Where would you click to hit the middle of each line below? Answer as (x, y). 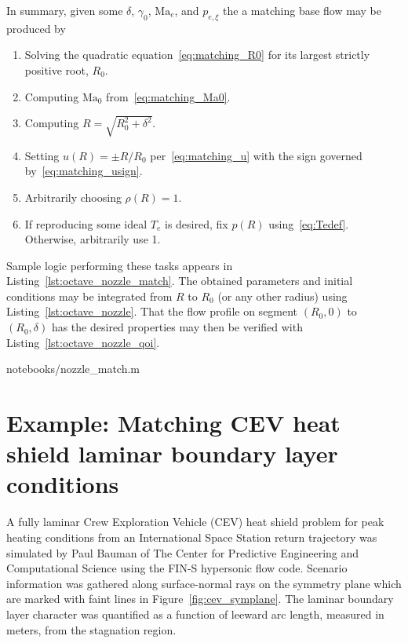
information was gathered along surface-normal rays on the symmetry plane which (204, 583)
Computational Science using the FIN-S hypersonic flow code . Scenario (177, 568)
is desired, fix (197, 223)
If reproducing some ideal (86, 223)
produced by (36, 28)
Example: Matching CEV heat (173, 423)
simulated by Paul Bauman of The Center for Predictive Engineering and (183, 552)
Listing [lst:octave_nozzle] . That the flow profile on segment (152, 311)
